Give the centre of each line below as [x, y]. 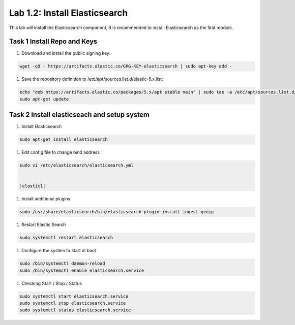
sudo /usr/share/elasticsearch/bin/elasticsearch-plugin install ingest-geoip [117, 212]
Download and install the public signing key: [66, 53]
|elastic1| [32, 186]
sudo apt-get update [44, 99]
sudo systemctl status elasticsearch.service [75, 310]
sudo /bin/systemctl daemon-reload [62, 264]
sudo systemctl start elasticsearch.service [74, 296]
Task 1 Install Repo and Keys [53, 42]
